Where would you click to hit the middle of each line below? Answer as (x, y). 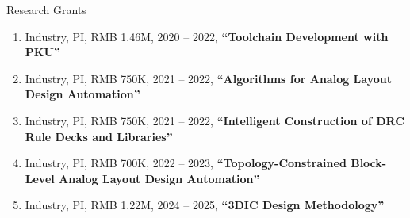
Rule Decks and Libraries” (99, 136)
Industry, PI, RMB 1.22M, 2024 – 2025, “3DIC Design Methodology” (205, 205)
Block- (369, 163)
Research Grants (46, 10)
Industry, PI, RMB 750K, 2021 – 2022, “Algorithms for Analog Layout (208, 78)
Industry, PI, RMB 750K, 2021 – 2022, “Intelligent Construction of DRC (215, 120)
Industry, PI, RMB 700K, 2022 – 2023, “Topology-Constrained (186, 163)
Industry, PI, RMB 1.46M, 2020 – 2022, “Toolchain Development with (207, 36)
